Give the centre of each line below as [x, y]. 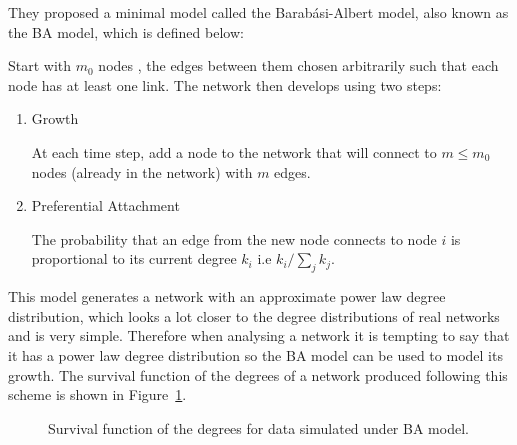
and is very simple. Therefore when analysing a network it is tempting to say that [259, 335]
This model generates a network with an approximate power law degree [227, 296]
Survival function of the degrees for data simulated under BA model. [258, 427]
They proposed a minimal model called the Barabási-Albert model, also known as [258, 12]
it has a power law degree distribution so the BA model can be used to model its [255, 354]
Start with [40, 65]
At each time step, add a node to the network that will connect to [234, 151]
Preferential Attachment [105, 205]
